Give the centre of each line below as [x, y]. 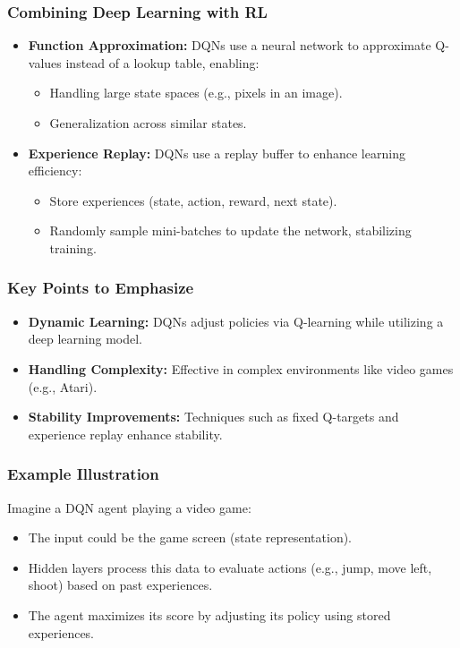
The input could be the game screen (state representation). [190, 537]
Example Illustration [83, 474]
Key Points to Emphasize [101, 288]
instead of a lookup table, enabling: [162, 62]
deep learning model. [85, 339]
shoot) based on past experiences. [120, 585]
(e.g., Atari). [63, 386]
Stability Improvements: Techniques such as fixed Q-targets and [213, 417]
